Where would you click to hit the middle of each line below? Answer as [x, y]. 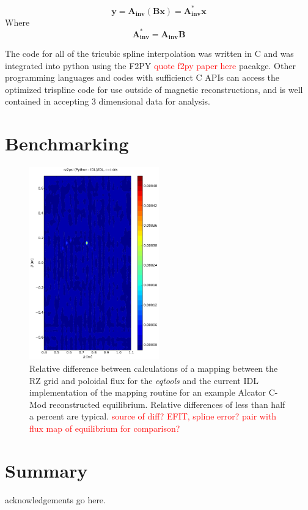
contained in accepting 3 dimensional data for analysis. [108, 101]
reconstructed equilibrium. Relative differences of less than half [167, 404]
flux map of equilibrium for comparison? [105, 428]
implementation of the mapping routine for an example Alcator [148, 392]
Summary [46, 470]
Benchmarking [67, 143]
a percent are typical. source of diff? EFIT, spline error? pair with [153, 416]
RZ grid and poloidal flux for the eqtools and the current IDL [144, 380]
